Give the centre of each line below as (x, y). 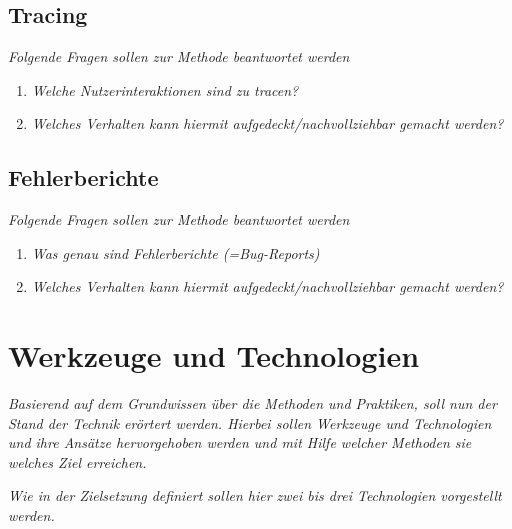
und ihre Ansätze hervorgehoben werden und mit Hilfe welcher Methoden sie (240, 442)
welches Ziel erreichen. (77, 461)
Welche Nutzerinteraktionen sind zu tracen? (165, 89)
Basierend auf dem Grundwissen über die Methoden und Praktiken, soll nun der (252, 403)
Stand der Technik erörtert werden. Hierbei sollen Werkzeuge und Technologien (250, 422)
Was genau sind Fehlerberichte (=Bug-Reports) (175, 252)
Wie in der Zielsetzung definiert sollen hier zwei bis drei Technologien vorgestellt (255, 495)
